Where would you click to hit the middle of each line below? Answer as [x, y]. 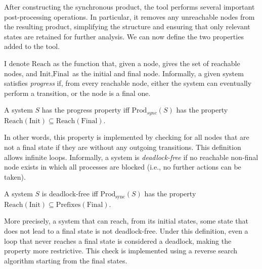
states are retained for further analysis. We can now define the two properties [124, 36]
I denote [17, 63]
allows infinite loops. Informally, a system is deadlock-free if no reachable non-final [131, 157]
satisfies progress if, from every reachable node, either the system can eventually [128, 83]
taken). [15, 176]
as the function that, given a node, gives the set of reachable [147, 63]
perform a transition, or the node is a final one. [77, 93]
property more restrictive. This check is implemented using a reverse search [121, 251]
